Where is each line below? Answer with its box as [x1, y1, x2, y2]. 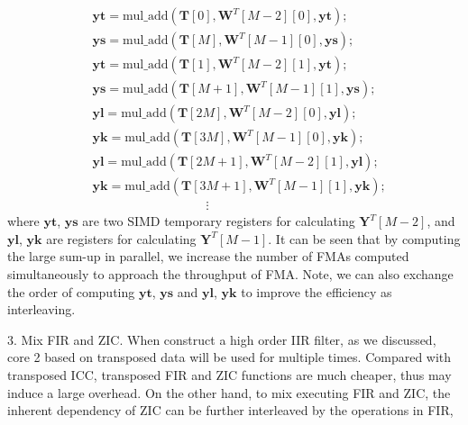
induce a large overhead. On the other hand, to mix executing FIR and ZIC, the [7, 383, 451, 402]
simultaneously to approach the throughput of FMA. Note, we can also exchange [7, 265, 454, 284]
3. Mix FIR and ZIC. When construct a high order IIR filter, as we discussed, [7, 330, 436, 348]
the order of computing [7, 282, 135, 301]
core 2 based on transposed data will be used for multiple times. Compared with [7, 348, 452, 366]
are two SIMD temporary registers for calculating [82, 212, 355, 231]
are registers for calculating [46, 229, 197, 248]
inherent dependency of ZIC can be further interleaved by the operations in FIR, [7, 401, 454, 420]
